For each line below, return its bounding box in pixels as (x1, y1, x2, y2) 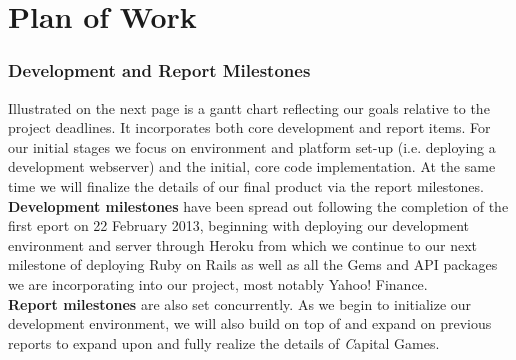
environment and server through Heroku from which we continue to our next (8, 234, 477, 255)
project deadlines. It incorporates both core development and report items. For (8, 117, 491, 138)
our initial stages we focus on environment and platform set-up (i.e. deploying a (8, 136, 496, 157)
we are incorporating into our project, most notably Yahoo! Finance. (8, 273, 428, 294)
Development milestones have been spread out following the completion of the (8, 195, 509, 216)
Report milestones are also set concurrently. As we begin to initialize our (8, 293, 472, 314)
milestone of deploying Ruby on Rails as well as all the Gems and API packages (8, 254, 498, 275)
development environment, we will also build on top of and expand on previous (8, 313, 492, 334)
